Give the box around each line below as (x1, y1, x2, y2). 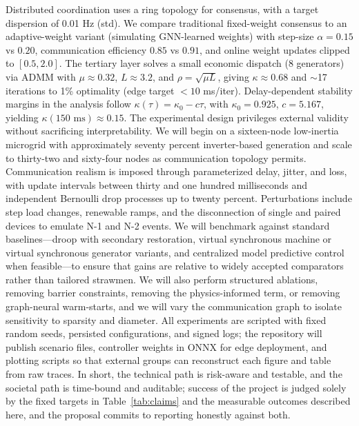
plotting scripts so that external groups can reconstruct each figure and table (6, 353, 331, 367)
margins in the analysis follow (6, 97, 131, 111)
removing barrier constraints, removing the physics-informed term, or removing (6, 285, 340, 300)
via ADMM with (6, 69, 76, 83)
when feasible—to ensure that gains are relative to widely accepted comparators (6, 258, 344, 273)
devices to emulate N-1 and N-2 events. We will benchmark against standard (6, 218, 330, 232)
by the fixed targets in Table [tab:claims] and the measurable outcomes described (6, 394, 351, 408)
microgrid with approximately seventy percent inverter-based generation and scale (6, 136, 352, 151)
